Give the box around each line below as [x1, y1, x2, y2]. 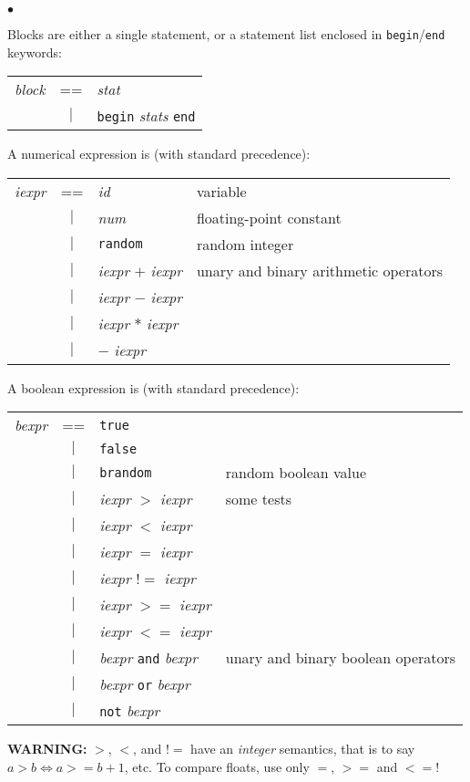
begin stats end [97, 105, 196, 127]
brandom [99, 464, 152, 480]
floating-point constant [196, 206, 342, 228]
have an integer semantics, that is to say [190, 739, 415, 758]
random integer [196, 233, 294, 255]
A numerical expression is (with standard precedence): [7, 144, 311, 163]
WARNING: [7, 739, 87, 758]
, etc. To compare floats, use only [124, 757, 310, 777]
